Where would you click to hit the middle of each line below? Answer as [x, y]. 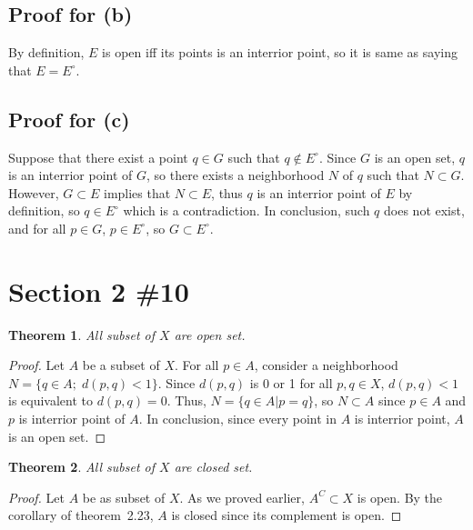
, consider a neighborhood [326, 365]
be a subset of [121, 365]
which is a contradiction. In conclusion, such [247, 210]
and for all [37, 228]
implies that [137, 192]
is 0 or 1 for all [291, 382]
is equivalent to [51, 400]
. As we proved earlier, [242, 497]
